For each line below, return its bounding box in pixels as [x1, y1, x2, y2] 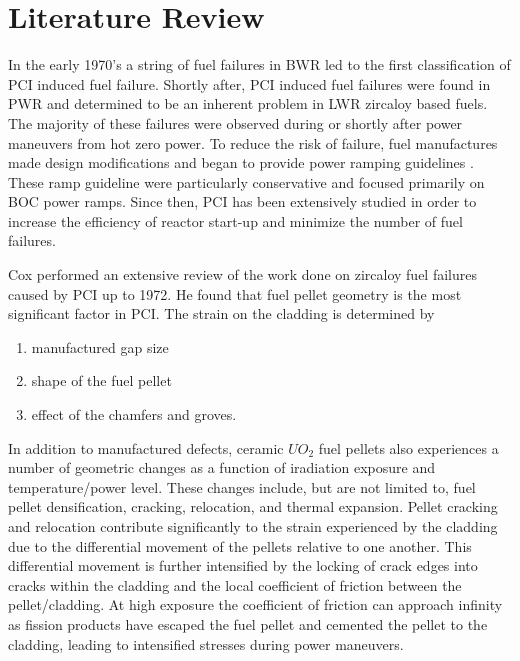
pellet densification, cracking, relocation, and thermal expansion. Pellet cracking [8, 496, 498, 517]
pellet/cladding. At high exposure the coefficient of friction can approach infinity [8, 594, 503, 615]
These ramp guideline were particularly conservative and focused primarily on [8, 171, 485, 192]
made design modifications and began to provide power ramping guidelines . [8, 152, 474, 173]
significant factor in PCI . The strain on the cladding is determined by [8, 303, 435, 324]
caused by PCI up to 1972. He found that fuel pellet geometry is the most [8, 283, 462, 304]
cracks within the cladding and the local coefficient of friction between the [8, 574, 462, 595]
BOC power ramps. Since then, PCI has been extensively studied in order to [8, 191, 477, 212]
